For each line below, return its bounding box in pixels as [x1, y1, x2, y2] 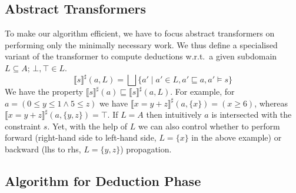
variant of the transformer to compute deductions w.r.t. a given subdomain [5, 50, 277, 62]
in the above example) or [191, 131, 282, 144]
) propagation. [120, 143, 172, 155]
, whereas [254, 96, 288, 109]
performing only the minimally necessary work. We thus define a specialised [5, 38, 278, 51]
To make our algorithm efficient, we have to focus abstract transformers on [5, 27, 275, 39]
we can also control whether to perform [138, 119, 280, 132]
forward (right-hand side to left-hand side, [5, 131, 157, 144]
